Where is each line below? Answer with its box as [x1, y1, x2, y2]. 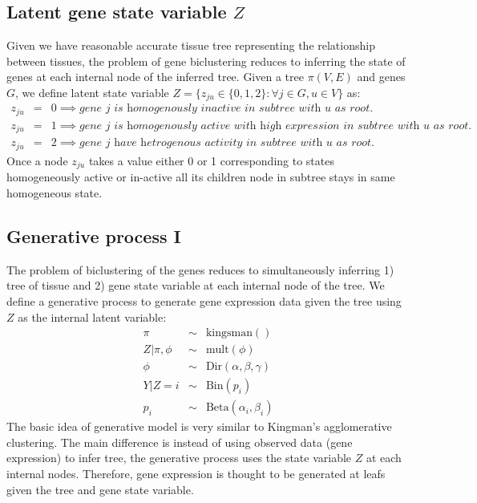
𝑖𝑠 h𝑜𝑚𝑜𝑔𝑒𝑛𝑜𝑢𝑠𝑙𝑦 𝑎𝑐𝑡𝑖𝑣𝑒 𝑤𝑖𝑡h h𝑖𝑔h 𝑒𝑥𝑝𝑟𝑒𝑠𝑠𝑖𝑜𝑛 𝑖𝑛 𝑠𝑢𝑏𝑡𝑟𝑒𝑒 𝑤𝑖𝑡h [114, 120, 420, 132]
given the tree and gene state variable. [6, 481, 194, 497]
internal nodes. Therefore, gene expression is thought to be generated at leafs [6, 465, 386, 482]
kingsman [205, 327, 253, 339]
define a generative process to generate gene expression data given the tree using [6, 292, 402, 309]
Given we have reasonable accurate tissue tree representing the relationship [6, 37, 375, 54]
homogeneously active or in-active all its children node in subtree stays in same [6, 168, 395, 185]
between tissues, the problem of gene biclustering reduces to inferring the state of [6, 52, 406, 69]
